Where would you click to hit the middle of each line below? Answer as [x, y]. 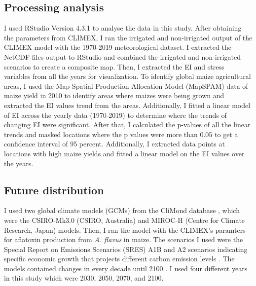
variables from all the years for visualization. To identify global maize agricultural [128, 76]
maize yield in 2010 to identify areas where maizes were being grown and [114, 95]
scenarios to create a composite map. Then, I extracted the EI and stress [114, 66]
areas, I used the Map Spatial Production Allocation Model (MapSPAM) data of [126, 86]
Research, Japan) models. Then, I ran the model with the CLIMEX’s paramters [125, 230]
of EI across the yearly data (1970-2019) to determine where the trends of [115, 115]
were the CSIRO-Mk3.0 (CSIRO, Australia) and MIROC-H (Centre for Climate [125, 220]
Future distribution [54, 190]
